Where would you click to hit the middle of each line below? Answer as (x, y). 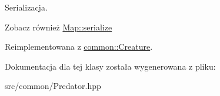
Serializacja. (26, 7)
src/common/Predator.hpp (53, 86)
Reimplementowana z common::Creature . (79, 47)
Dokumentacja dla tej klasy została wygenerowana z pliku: (110, 66)
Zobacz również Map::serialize (59, 27)
